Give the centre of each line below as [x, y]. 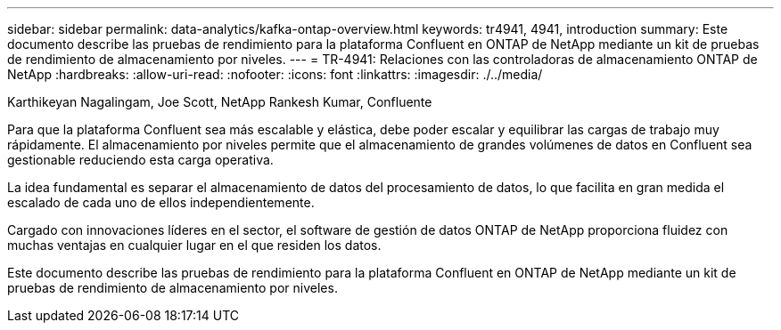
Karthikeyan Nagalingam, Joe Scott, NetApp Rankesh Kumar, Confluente [220, 102]
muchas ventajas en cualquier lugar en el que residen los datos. [194, 245]
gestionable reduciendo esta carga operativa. [140, 160]
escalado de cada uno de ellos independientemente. [161, 202]
